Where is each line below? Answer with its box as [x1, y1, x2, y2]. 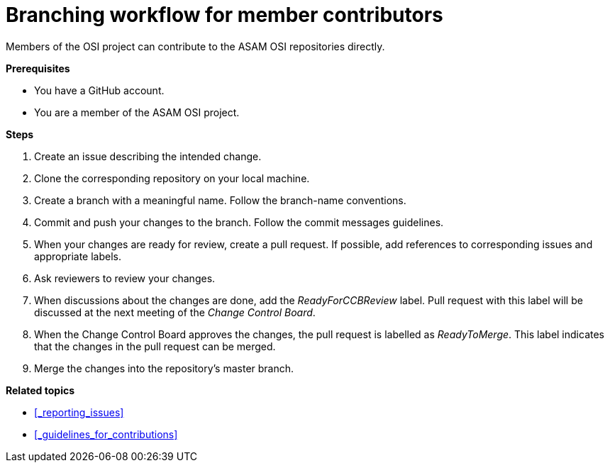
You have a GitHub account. [34, 84, 165, 96]
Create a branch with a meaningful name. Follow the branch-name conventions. [34, 194, 406, 206]
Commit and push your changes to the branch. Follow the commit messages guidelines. [34, 216, 444, 228]
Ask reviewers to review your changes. [34, 272, 216, 284]
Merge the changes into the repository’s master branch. [34, 362, 294, 374]
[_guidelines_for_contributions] [34, 428, 178, 440]
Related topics [6, 384, 75, 396]
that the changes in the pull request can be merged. [34, 340, 276, 352]
